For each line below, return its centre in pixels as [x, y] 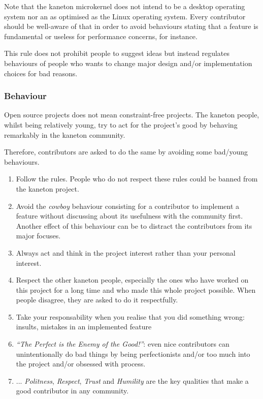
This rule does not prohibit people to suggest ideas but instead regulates [117, 53]
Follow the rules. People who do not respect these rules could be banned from [137, 179]
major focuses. [38, 236]
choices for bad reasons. [41, 73]
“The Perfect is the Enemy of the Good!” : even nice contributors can [123, 344]
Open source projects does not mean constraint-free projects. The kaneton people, [132, 115]
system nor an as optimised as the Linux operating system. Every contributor [125, 16]
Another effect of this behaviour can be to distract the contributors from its [134, 225]
